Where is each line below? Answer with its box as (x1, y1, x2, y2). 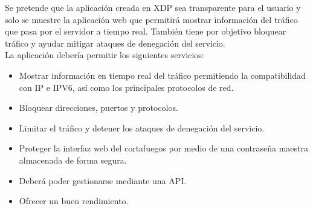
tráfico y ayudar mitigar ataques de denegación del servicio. (5, 36, 225, 49)
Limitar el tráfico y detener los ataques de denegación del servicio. (19, 121, 265, 134)
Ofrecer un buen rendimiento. (19, 194, 129, 207)
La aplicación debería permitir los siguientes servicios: (5, 48, 204, 61)
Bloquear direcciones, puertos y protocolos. (19, 101, 178, 114)
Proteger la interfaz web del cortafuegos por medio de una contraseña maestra (19, 142, 309, 154)
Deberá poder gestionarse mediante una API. (19, 174, 187, 187)
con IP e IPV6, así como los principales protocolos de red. (19, 81, 234, 93)
